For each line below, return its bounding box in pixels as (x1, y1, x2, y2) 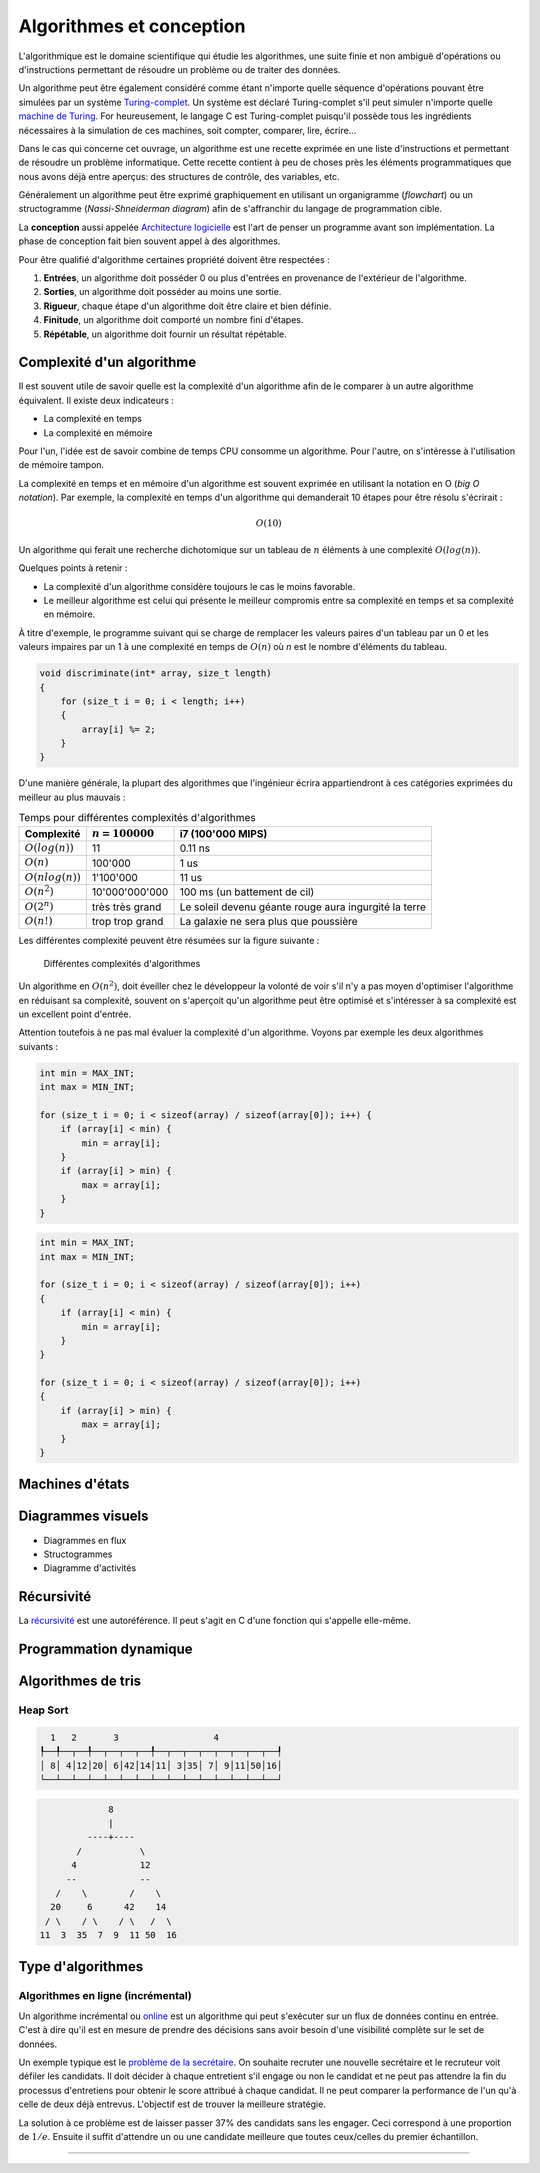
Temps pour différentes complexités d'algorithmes (18, 811, 256, 825)
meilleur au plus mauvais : (18, 791, 126, 803)
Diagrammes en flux (43, 1534, 127, 1546)
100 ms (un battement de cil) (179, 885, 315, 899)
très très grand (91, 900, 162, 914)
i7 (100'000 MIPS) (179, 826, 268, 840)
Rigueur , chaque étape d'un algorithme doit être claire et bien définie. (43, 300, 332, 312)
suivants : (18, 1040, 59, 1052)
